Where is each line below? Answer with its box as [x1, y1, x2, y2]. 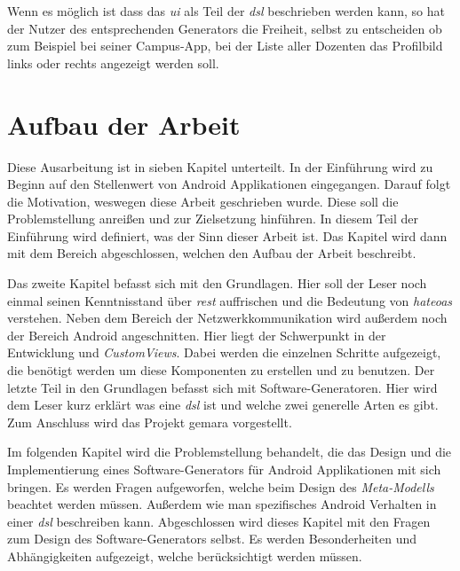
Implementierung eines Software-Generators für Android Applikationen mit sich [7, 460, 441, 478]
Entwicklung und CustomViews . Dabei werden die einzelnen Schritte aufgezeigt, [7, 343, 441, 362]
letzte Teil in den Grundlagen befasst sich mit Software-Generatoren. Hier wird [7, 378, 438, 396]
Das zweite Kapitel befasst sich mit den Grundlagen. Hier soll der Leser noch [7, 274, 427, 293]
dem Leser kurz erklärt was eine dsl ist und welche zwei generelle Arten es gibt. [7, 395, 439, 414]
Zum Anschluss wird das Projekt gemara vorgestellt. [7, 412, 292, 431]
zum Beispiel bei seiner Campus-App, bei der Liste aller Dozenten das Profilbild [7, 36, 443, 55]
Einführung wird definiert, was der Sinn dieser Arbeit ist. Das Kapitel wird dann [7, 226, 448, 245]
